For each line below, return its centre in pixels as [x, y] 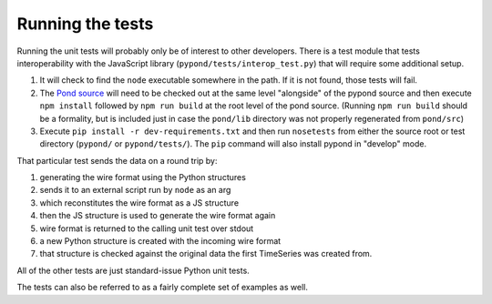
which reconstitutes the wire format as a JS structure [139, 203]
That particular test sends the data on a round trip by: [117, 160]
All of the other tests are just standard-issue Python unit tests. [133, 270]
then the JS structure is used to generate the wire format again [158, 216]
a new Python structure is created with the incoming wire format [160, 241]
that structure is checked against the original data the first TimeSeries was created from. [206, 254]
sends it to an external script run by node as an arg [135, 190]
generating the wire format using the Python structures [143, 177]
